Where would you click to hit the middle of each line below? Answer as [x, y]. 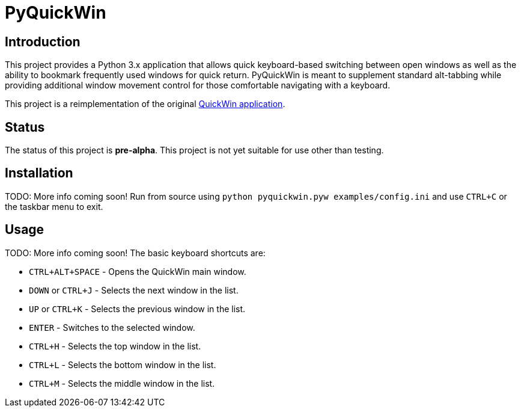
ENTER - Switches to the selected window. [112, 327]
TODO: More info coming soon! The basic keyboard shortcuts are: [135, 253]
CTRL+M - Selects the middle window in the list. [122, 383]
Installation [39, 173]
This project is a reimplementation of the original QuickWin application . [145, 104]
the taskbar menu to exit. [54, 206]
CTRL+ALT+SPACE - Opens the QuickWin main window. [138, 271]
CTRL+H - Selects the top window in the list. [115, 346]
